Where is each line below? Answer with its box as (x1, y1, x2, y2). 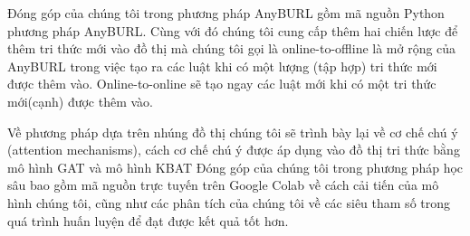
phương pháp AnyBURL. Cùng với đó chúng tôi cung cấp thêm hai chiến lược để (7, 21, 458, 40)
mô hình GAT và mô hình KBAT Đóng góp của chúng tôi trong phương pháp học (7, 157, 464, 176)
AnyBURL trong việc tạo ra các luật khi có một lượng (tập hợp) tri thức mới (7, 56, 437, 75)
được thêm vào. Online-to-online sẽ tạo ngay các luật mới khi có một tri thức (7, 74, 436, 93)
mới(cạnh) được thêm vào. (7, 91, 153, 110)
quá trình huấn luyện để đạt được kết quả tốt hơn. (7, 211, 289, 230)
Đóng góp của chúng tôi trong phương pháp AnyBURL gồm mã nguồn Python (7, 4, 445, 22)
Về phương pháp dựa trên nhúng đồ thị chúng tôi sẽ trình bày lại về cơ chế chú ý (7, 122, 458, 141)
